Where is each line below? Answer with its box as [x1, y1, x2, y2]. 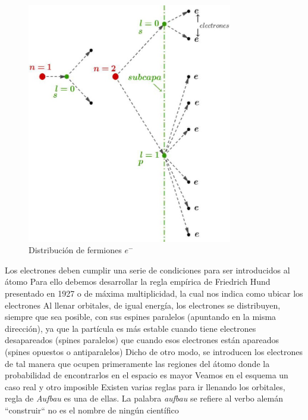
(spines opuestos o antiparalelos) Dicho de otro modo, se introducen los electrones [5, 345, 303, 357]
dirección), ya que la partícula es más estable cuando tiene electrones [5, 322, 256, 334]
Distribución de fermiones [29, 244, 122, 256]
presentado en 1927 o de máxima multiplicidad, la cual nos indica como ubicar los [5, 287, 303, 299]
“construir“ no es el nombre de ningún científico [5, 403, 179, 416]
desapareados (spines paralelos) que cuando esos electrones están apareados [5, 334, 279, 346]
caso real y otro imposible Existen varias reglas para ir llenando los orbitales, [5, 380, 285, 393]
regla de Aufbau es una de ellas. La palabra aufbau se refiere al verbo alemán [5, 392, 284, 405]
